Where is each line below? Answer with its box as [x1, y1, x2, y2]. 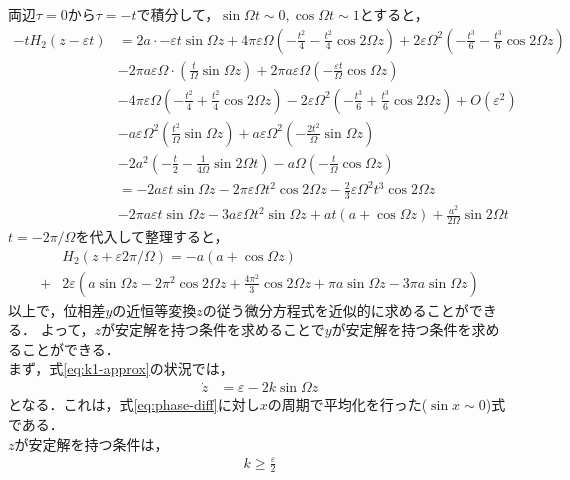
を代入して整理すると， [75, 226, 229, 247]
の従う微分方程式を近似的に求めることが [202, 299, 469, 320]
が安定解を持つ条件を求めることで [101, 319, 325, 340]
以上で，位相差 [8, 299, 106, 320]
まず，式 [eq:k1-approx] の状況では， [8, 358, 234, 379]
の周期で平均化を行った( [267, 394, 428, 415]
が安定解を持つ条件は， [14, 433, 169, 454]
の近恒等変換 [112, 299, 197, 320]
